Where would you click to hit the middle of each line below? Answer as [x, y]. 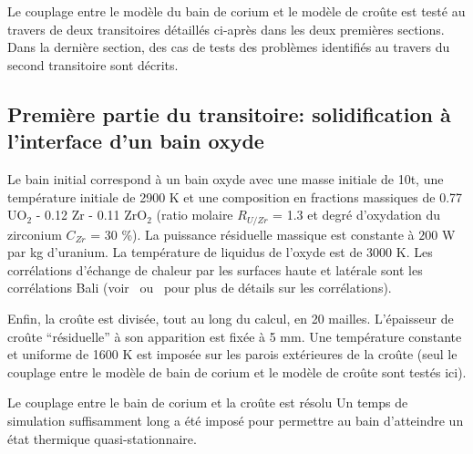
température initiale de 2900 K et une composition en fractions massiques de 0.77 [235, 196]
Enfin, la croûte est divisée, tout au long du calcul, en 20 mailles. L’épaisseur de [231, 318]
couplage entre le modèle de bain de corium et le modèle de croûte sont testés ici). [237, 371]
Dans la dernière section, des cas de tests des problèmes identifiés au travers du [229, 47]
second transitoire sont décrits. [93, 64]
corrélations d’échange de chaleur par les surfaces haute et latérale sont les [215, 269]
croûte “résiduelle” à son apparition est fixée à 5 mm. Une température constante [235, 336]
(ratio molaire [195, 215]
